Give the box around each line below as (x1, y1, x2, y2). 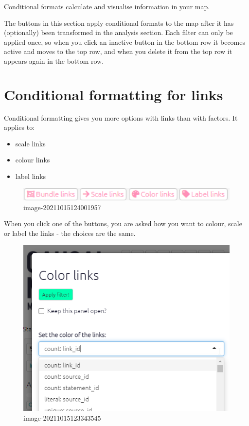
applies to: (4, 122, 35, 132)
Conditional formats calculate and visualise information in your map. (4, 1, 210, 11)
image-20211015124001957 (23, 202, 101, 212)
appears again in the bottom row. (4, 55, 104, 66)
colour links (15, 155, 50, 165)
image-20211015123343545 (23, 412, 101, 423)
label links (15, 171, 46, 181)
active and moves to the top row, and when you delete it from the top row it (4, 46, 232, 56)
